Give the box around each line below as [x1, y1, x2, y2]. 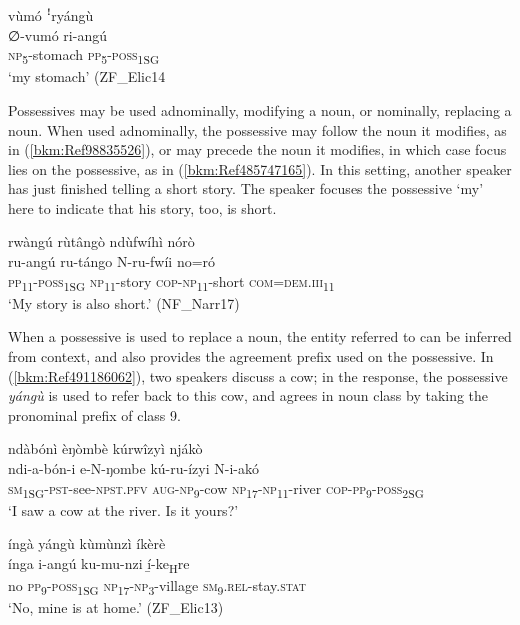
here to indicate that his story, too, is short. [8, 197, 277, 218]
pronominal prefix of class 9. [8, 404, 181, 425]
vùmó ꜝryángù [8, 5, 94, 25]
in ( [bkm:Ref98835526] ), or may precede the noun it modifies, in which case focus [8, 139, 507, 160]
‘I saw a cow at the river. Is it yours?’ [8, 499, 239, 520]
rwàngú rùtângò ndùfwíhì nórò [8, 231, 195, 252]
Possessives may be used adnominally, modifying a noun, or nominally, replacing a [8, 99, 512, 120]
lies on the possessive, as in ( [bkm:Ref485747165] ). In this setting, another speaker [8, 158, 512, 179]
